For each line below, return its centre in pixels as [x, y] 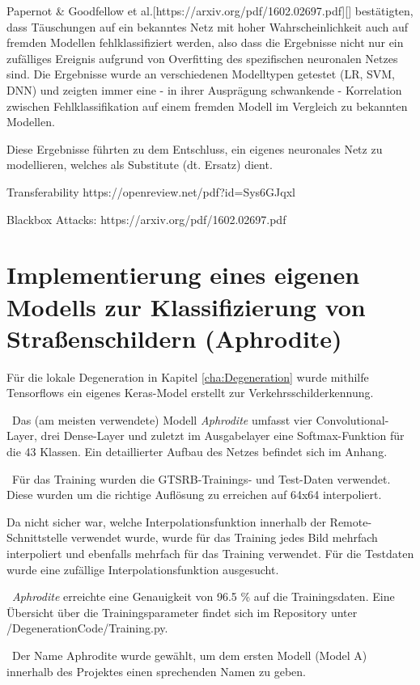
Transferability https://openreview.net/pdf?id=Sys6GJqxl [151, 191]
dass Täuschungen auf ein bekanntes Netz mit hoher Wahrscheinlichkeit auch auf [208, 26]
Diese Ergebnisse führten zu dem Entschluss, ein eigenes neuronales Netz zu [195, 148]
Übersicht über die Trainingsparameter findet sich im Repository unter [182, 612]
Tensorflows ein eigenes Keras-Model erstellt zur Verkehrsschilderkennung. [190, 393]
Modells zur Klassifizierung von [186, 306]
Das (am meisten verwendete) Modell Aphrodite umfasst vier [162, 419]
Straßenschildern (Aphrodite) [174, 338]
